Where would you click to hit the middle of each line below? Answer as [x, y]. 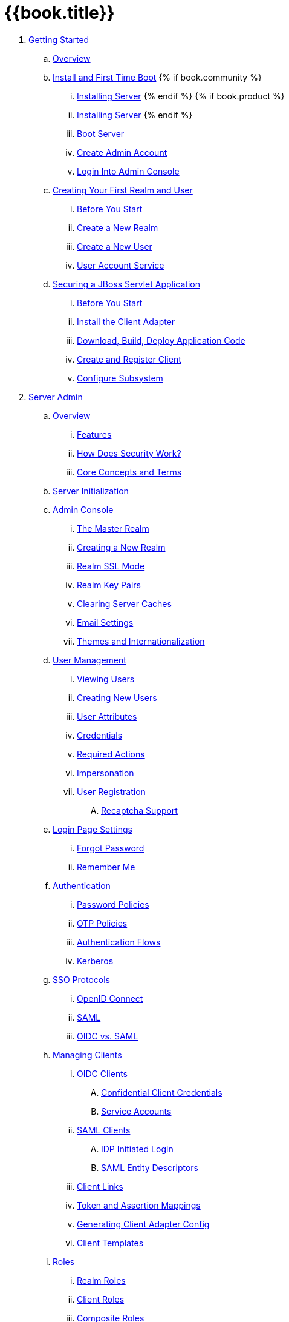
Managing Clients [87, 1055]
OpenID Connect [110, 998]
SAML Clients [104, 1130]
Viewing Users [106, 679]
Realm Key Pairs [109, 585]
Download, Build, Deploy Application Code [161, 340]
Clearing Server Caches [124, 603]
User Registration [111, 791]
